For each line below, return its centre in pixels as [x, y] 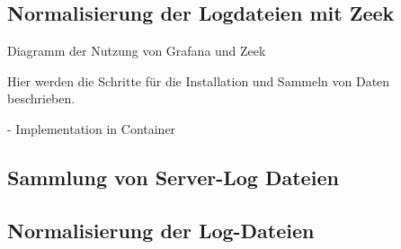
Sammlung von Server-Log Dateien [173, 177]
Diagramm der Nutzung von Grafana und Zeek [137, 51]
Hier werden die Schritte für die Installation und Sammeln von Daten [199, 80]
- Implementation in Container [92, 128]
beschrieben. [41, 98]
